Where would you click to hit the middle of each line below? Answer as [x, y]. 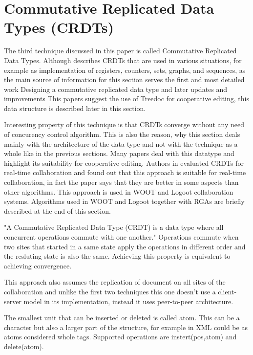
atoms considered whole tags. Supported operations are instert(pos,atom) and [120, 337]
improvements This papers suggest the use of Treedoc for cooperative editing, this [126, 99]
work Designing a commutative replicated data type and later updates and [116, 89]
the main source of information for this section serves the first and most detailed [124, 79]
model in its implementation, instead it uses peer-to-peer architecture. [128, 301]
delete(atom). [24, 346]
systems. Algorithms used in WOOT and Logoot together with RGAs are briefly [124, 201]
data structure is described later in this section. [75, 108]
